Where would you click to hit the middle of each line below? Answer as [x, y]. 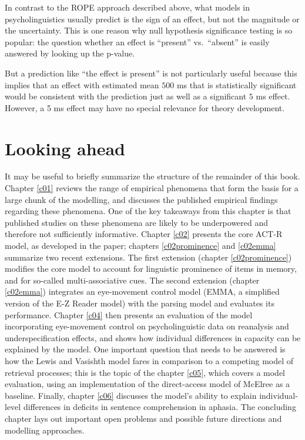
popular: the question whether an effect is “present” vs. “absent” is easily [137, 41]
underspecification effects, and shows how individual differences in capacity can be [153, 337]
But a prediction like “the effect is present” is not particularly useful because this [151, 73]
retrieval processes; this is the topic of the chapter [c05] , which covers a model [145, 372]
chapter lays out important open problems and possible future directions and [143, 418]
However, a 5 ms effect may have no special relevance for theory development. [145, 107]
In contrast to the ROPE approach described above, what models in [128, 7]
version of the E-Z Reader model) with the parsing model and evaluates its [140, 303]
